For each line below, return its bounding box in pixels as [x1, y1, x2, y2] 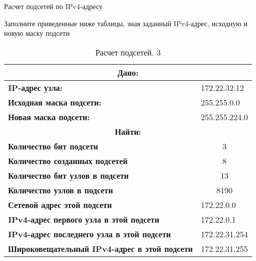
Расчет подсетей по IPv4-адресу [4, 1, 103, 11]
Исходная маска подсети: [8, 96, 101, 108]
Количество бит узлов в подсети [8, 169, 129, 181]
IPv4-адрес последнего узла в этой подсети [8, 228, 171, 240]
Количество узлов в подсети [8, 184, 113, 196]
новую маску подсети [4, 28, 70, 38]
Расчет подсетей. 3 [95, 46, 161, 58]
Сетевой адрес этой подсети [8, 198, 112, 211]
